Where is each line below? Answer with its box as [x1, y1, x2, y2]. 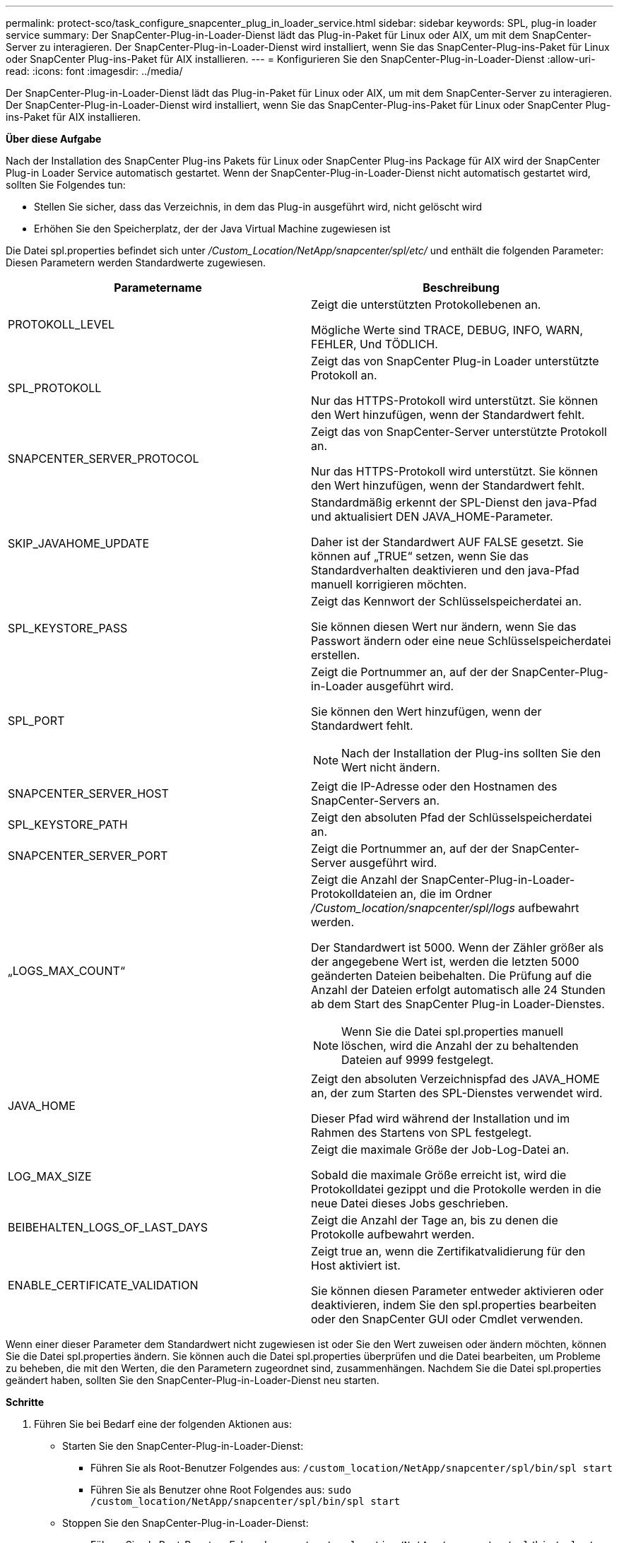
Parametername [114, 280, 202, 295]
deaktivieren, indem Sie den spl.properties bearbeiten [311, 1298, 597, 1312]
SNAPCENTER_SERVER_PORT [8, 849, 168, 863]
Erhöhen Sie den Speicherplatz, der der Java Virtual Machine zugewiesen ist [34, 223, 391, 235]
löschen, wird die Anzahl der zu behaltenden [341, 1039, 579, 1053]
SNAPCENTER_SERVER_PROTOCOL [8, 451, 199, 466]
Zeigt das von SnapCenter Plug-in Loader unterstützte [311, 354, 599, 368]
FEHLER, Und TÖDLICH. [311, 337, 438, 351]
